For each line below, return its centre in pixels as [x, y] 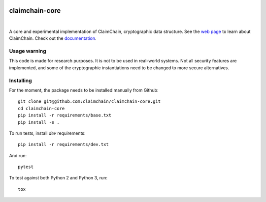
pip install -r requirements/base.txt [65, 115]
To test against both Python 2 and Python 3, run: [58, 178]
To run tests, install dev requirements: [47, 133]
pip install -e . [39, 122]
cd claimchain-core [41, 108]
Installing [20, 80]
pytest [26, 167]
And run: [18, 155]
